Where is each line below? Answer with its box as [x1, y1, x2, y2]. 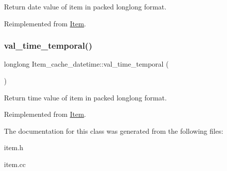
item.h [4, 142, 23, 153]
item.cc [4, 159, 26, 169]
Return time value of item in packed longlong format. [4, 92, 167, 102]
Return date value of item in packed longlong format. [4, 1, 167, 11]
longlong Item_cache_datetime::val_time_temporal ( [4, 59, 169, 69]
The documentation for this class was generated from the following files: [4, 125, 224, 136]
